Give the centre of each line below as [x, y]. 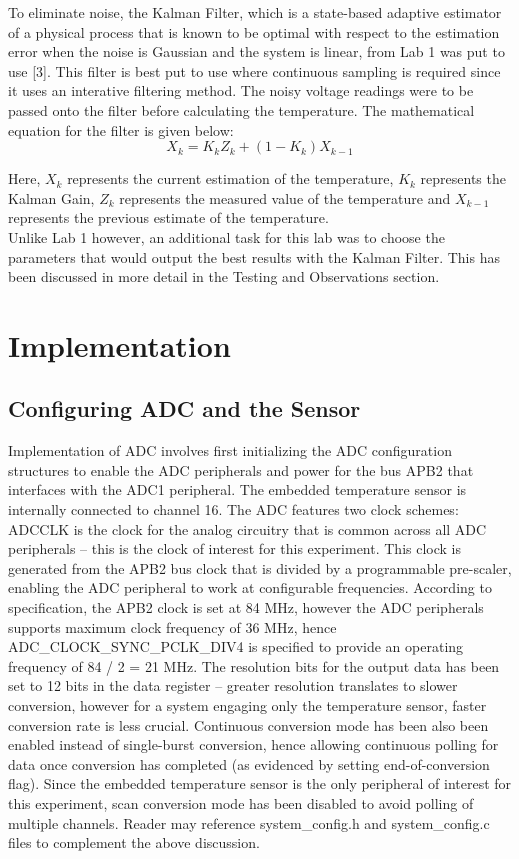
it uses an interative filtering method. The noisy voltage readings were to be [241, 90]
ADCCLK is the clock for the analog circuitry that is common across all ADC [247, 528]
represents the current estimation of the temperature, [230, 178]
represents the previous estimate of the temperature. [168, 217]
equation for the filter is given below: [121, 129]
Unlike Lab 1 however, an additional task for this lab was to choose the [226, 236]
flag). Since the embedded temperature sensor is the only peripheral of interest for [260, 783]
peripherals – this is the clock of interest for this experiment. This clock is [234, 548]
